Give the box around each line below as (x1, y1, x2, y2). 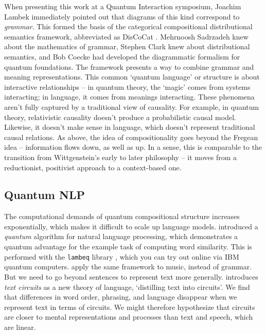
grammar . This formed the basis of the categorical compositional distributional (4, 21, 253, 32)
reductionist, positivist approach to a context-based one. (4, 162, 182, 172)
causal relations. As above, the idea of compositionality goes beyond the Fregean (4, 131, 258, 142)
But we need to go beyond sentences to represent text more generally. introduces (4, 271, 258, 282)
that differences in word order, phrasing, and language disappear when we (4, 291, 237, 302)
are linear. (4, 321, 36, 332)
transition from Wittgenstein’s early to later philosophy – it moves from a (4, 151, 237, 162)
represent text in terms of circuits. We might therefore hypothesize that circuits (4, 301, 255, 312)
